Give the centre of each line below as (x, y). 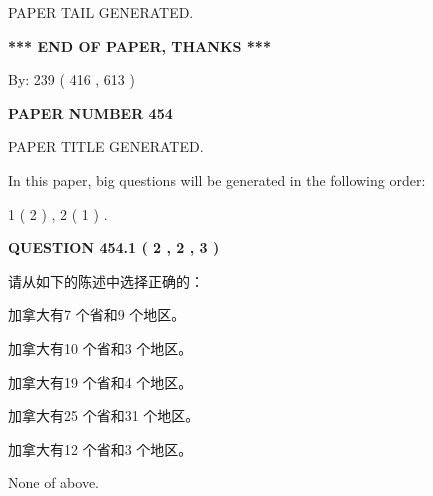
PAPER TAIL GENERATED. (101, 12)
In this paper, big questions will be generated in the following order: (217, 179)
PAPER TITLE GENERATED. (106, 146)
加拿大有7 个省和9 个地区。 (97, 314)
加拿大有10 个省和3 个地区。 (100, 347)
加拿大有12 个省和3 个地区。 (100, 448)
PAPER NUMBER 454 (90, 112)
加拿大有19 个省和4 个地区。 (100, 381)
